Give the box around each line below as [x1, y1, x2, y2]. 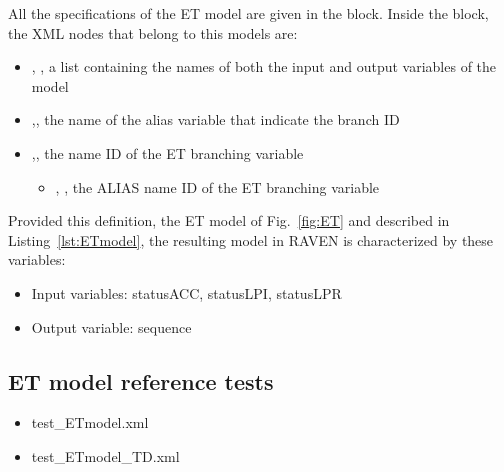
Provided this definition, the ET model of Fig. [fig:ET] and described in [8, 210, 450, 231]
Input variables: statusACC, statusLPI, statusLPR [31, 282, 342, 303]
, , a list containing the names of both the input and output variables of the [31, 56, 497, 77]
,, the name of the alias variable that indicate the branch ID [31, 109, 400, 130]
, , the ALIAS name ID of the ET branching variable [55, 176, 380, 197]
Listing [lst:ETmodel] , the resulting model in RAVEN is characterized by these [8, 229, 494, 250]
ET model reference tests [8, 365, 274, 396]
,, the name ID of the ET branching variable [31, 142, 304, 163]
